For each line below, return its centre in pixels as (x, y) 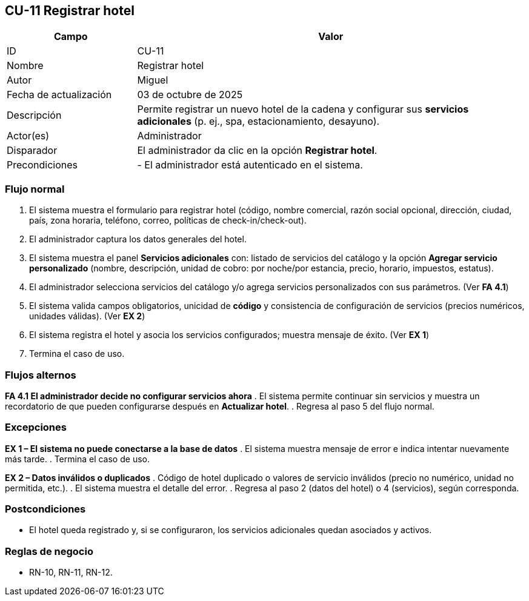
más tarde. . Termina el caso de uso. (77, 459)
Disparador (32, 151)
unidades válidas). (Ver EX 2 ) (87, 316)
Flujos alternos (41, 375)
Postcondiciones (45, 509)
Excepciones (36, 427)
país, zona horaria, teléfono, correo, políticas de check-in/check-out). (168, 221)
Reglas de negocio (49, 551)
